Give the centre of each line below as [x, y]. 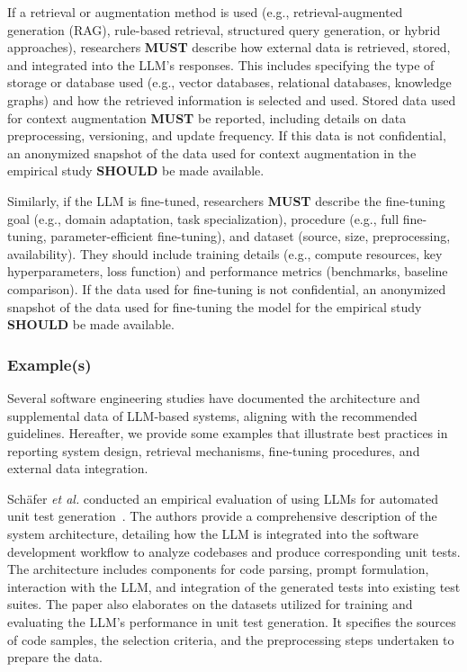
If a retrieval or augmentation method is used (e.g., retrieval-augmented [205, 12]
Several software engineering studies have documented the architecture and [214, 397]
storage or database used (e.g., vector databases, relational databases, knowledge [229, 82]
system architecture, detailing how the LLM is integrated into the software [213, 534]
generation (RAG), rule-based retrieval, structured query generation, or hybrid [224, 29]
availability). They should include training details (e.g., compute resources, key [225, 253]
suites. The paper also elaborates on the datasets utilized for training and [210, 604]
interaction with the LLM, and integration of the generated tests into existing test [234, 586]
